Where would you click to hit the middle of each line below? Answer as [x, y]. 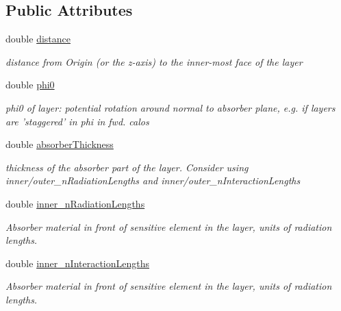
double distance [38, 39]
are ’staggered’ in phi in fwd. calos [77, 121]
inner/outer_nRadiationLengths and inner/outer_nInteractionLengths [153, 181]
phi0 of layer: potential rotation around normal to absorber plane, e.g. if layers [170, 107]
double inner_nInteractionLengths [78, 263]
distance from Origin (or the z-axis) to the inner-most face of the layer [154, 61]
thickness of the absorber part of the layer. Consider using [127, 167]
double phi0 [30, 85]
